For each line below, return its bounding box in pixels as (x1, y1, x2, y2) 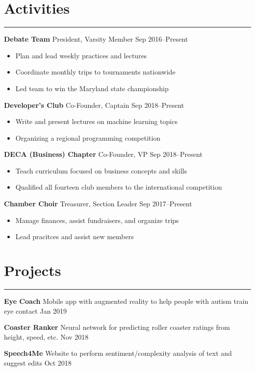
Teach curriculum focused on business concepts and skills (15, 165, 187, 175)
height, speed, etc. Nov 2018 (4, 331, 89, 342)
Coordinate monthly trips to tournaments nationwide (15, 67, 176, 77)
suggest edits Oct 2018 (4, 357, 72, 368)
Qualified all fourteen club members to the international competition (15, 182, 222, 192)
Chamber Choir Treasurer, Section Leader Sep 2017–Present (4, 198, 192, 209)
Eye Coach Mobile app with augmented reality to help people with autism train (4, 296, 249, 306)
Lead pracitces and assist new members (15, 231, 134, 242)
